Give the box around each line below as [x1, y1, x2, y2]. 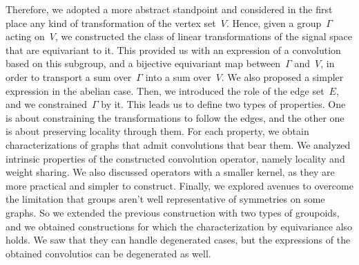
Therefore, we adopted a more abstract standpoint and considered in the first [6, 2, 333, 16]
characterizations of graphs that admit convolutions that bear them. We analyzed [6, 137, 351, 152]
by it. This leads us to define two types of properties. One [101, 97, 346, 111]
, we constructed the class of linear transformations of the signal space [55, 29, 352, 44]
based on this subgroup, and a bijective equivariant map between [6, 56, 281, 71]
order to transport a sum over [6, 69, 132, 84]
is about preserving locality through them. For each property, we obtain [6, 124, 309, 138]
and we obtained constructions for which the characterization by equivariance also [6, 219, 353, 233]
